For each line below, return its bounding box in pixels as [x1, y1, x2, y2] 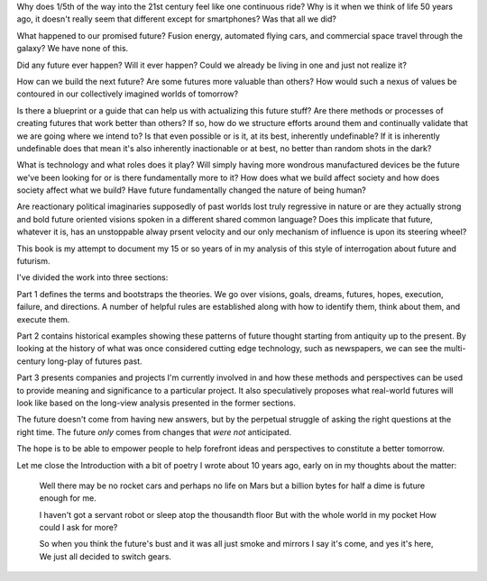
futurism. [16, 256, 51, 267]
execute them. [16, 313, 70, 324]
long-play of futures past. [47, 356, 143, 367]
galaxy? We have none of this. [16, 43, 129, 54]
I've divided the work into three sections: [16, 272, 169, 283]
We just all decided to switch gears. [39, 550, 171, 562]
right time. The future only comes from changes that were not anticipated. [16, 426, 292, 437]
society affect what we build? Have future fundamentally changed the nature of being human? [16, 185, 367, 195]
